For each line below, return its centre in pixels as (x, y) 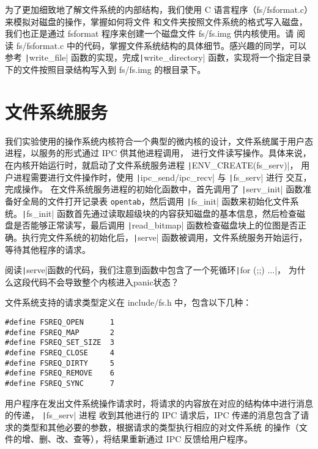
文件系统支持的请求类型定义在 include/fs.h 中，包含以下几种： (128, 302)
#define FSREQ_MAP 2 (60, 332)
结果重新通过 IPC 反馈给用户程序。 (182, 439)
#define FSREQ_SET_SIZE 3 (60, 343)
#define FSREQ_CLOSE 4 (60, 353)
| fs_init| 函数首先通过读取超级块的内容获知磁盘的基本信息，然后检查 (160, 213)
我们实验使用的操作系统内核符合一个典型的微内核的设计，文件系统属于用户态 (159, 141)
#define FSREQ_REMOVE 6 (60, 373)
